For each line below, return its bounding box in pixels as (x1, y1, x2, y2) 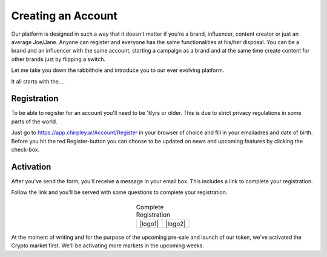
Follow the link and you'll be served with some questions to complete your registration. (11, 189, 228, 196)
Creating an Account (11, 9, 118, 22)
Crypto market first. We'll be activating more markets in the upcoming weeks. (11, 242, 204, 249)
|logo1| (139, 220, 159, 228)
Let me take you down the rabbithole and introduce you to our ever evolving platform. (11, 67, 225, 74)
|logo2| (165, 220, 186, 228)
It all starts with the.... (11, 77, 65, 85)
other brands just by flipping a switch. (11, 55, 106, 63)
